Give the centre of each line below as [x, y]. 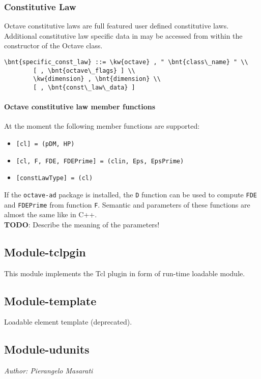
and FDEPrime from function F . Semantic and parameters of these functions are [127, 204]
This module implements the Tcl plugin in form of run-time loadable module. [125, 273]
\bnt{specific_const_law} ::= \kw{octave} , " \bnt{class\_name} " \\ [126, 62]
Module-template [50, 300]
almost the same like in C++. [51, 214]
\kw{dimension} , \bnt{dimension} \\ [97, 79]
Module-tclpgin [45, 252]
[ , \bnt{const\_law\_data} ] [84, 87]
